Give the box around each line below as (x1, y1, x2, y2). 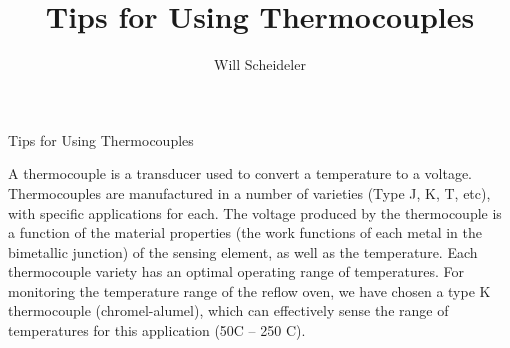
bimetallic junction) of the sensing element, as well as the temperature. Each (8, 241, 478, 262)
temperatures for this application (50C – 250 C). (8, 320, 306, 341)
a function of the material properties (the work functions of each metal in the (8, 222, 482, 243)
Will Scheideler (214, 54, 306, 75)
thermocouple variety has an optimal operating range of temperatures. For (8, 261, 465, 282)
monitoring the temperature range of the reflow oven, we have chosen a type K (8, 280, 491, 301)
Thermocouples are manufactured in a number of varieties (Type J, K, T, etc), (8, 182, 491, 203)
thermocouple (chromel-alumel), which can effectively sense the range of (8, 300, 449, 321)
